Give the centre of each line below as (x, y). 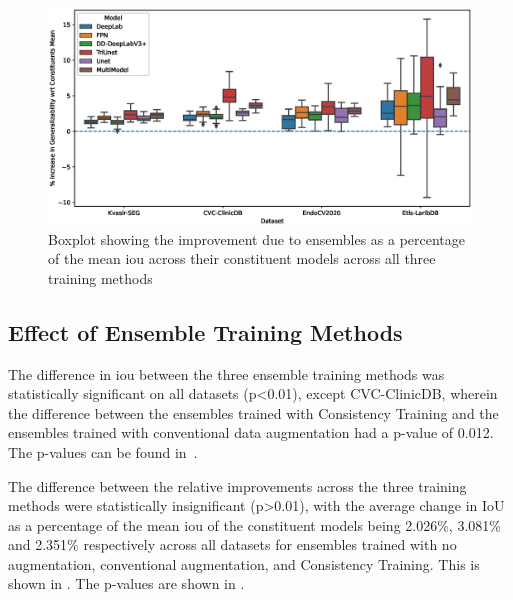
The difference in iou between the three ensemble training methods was (226, 373)
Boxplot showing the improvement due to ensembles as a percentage (257, 238)
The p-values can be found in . (103, 451)
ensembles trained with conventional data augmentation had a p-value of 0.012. (251, 432)
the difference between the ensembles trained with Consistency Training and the (253, 412)
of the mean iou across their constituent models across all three (242, 258)
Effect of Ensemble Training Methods (205, 331)
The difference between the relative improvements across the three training (237, 485)
